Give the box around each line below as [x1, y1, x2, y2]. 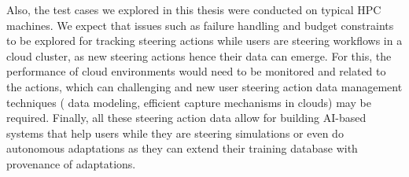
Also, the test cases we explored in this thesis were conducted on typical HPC [6, 2, 381, 17]
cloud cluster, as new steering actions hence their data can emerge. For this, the [6, 47, 392, 64]
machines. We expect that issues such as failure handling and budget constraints [6, 17, 394, 33]
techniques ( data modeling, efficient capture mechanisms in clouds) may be [6, 94, 371, 110]
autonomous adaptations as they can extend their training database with [6, 140, 358, 157]
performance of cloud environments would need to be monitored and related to [6, 63, 386, 79]
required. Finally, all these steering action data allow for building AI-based [6, 109, 367, 126]
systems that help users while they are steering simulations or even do [6, 124, 344, 141]
